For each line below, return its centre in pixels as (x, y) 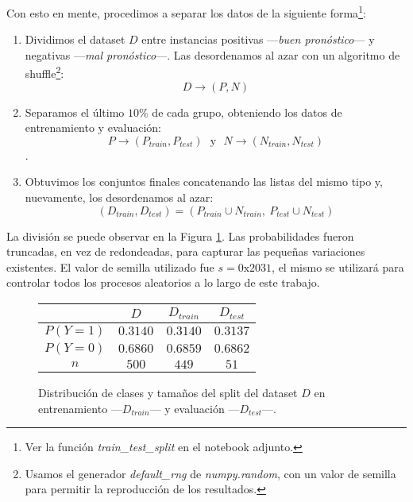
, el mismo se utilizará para (338, 266)
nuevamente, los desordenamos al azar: (119, 197)
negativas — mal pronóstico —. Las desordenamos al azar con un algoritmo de (212, 54)
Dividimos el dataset (75, 39)
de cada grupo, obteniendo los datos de (247, 112)
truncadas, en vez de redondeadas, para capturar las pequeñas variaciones (186, 251)
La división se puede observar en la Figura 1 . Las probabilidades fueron (180, 236)
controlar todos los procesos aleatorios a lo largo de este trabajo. (163, 282)
